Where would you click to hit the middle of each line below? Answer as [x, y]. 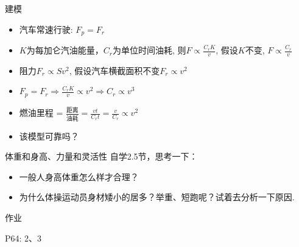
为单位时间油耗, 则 [149, 50]
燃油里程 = [41, 113]
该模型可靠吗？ [49, 136]
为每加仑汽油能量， [65, 50]
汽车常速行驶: [46, 29]
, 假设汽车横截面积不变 [114, 70]
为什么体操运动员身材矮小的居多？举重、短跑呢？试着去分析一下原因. [157, 197]
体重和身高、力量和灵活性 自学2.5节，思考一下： [101, 156]
